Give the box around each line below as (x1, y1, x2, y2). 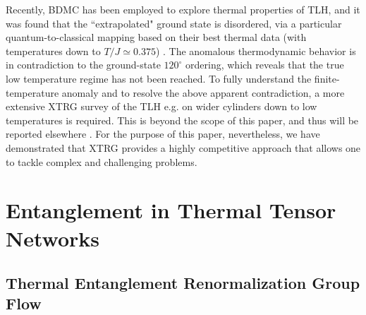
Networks (6, 223, 100, 252)
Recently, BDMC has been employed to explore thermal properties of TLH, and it (6, 2, 360, 16)
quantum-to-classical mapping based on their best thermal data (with (6, 30, 307, 44)
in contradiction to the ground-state (6, 57, 161, 72)
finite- (314, 71, 340, 85)
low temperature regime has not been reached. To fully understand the (6, 71, 312, 85)
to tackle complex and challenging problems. (6, 154, 197, 169)
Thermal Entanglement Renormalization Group (6, 272, 360, 294)
